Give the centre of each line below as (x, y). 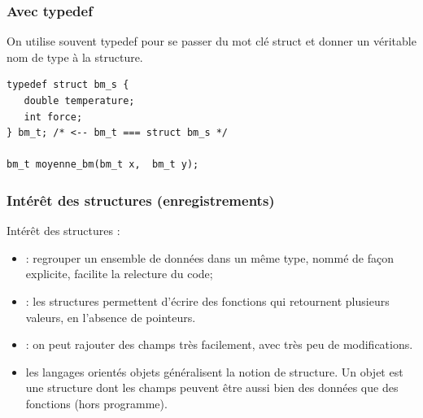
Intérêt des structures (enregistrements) (141, 200)
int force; (53, 117)
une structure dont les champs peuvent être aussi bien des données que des (212, 388)
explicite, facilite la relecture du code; (119, 274)
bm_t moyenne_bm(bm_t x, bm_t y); (103, 165)
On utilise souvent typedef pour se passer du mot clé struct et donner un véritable (211, 41)
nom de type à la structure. (75, 57)
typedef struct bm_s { (68, 85)
